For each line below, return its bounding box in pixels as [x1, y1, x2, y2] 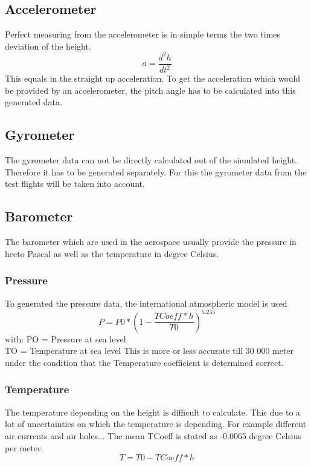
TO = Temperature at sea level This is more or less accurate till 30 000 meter [5, 344, 294, 357]
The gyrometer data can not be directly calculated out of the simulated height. [5, 154, 297, 166]
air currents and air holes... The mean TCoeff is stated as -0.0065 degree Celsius [5, 429, 302, 442]
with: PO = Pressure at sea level [5, 332, 126, 345]
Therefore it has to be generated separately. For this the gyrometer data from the [5, 165, 307, 178]
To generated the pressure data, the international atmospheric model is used [5, 296, 287, 309]
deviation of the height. [5, 39, 91, 52]
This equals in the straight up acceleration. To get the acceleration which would [5, 72, 301, 85]
